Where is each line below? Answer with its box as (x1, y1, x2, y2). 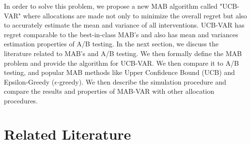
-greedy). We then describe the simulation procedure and (57, 76, 226, 86)
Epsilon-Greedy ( (4, 76, 55, 86)
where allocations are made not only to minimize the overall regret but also (23, 10, 247, 20)
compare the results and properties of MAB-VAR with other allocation (4, 86, 215, 96)
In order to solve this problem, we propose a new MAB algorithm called (4, 1, 218, 11)
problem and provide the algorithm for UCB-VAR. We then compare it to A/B (4, 58, 239, 68)
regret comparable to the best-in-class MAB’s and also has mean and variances (4, 29, 238, 39)
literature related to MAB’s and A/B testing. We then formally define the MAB (4, 48, 242, 58)
